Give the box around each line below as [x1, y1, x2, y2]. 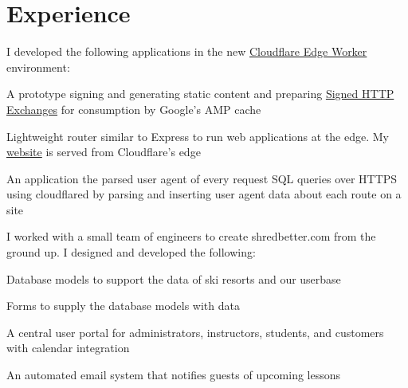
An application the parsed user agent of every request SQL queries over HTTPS [6, 170, 398, 186]
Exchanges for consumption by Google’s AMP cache [6, 100, 261, 117]
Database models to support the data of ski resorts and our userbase [6, 270, 341, 287]
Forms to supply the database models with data [6, 297, 240, 314]
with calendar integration [6, 339, 130, 356]
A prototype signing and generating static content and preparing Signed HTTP [6, 85, 394, 102]
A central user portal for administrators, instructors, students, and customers [6, 323, 384, 340]
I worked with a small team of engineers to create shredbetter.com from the [6, 228, 376, 245]
